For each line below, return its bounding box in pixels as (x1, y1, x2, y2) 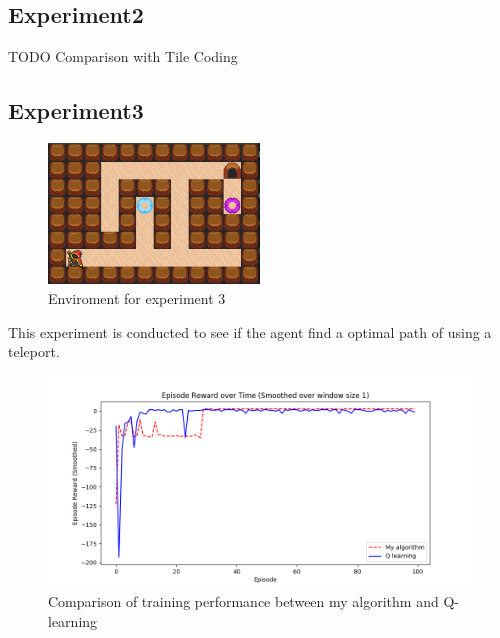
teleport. (8, 341, 60, 362)
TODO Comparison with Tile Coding (8, 46, 238, 67)
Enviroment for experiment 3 (48, 287, 226, 308)
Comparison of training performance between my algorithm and (48, 591, 439, 612)
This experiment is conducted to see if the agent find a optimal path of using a (8, 321, 492, 342)
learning (48, 610, 98, 631)
